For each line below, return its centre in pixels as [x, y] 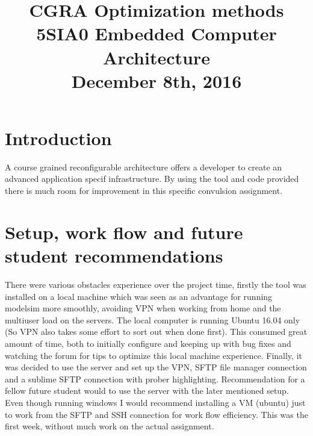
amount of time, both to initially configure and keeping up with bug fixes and [148, 343]
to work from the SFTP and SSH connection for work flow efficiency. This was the [156, 414]
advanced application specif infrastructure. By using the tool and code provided [152, 179]
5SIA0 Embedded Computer [156, 33]
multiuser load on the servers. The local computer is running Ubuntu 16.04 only [153, 319]
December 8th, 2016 [156, 80]
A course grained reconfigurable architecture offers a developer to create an [144, 167]
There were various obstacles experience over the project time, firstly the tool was [156, 284]
